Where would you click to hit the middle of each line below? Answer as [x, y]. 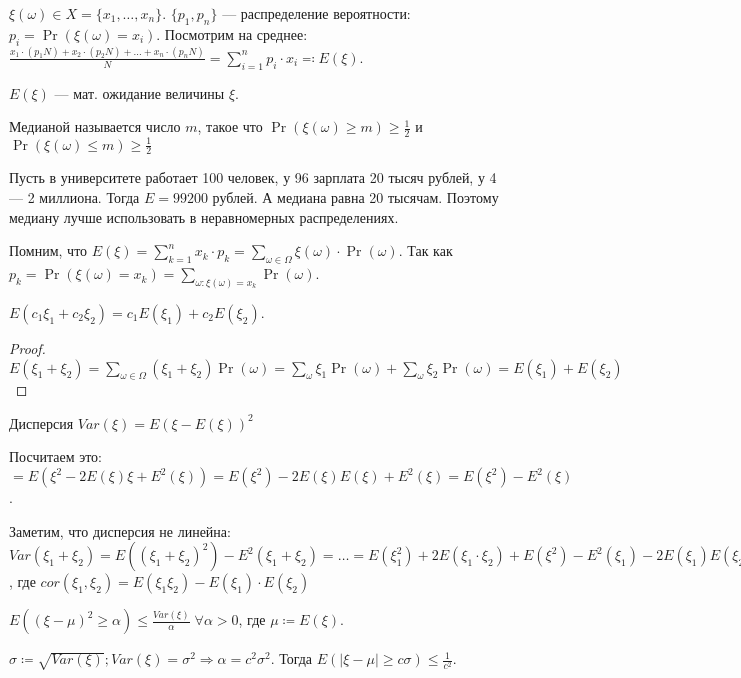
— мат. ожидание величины [139, 92]
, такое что [230, 126]
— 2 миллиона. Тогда [74, 197]
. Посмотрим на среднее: [232, 33]
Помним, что [48, 250]
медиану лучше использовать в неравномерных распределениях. [204, 216]
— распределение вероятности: [316, 13]
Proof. [27, 347]
